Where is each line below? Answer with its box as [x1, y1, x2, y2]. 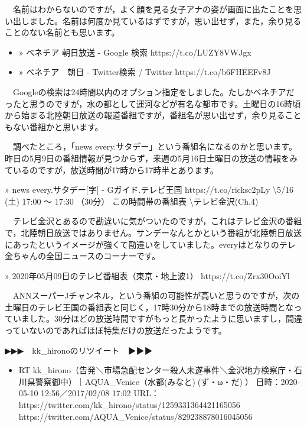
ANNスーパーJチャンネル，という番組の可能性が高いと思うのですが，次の [12, 289, 300, 302]
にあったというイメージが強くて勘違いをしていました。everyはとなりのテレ [5, 238, 296, 250]
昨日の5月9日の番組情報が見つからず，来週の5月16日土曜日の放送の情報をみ [5, 151, 298, 164]
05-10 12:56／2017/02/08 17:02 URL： [18, 387, 159, 399]
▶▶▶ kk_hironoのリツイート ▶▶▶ [5, 344, 153, 356]
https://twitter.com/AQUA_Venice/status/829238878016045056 [18, 410, 253, 422]
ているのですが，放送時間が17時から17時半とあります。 [5, 163, 218, 176]
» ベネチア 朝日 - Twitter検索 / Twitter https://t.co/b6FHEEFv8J [18, 66, 271, 78]
